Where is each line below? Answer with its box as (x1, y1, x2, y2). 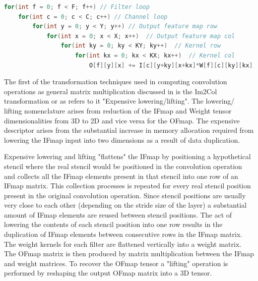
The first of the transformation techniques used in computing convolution (4, 76, 227, 87)
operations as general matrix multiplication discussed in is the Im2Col (4, 86, 217, 96)
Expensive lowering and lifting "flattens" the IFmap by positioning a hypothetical (4, 151, 251, 162)
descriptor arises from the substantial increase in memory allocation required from (4, 125, 254, 135)
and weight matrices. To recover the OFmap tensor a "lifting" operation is (4, 258, 228, 268)
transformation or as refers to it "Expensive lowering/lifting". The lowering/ (4, 96, 235, 106)
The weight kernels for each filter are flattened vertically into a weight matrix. (4, 238, 242, 249)
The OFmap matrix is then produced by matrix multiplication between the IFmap (4, 248, 254, 259)
